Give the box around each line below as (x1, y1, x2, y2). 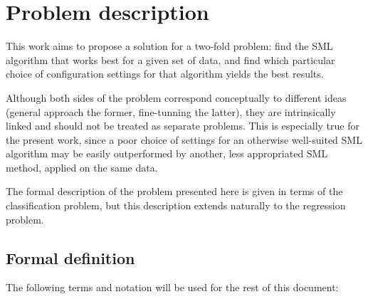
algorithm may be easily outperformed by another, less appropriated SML (6, 146, 328, 161)
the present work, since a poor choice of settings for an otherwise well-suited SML (6, 132, 362, 147)
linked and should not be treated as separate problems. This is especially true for (6, 118, 359, 133)
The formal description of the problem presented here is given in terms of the (6, 184, 343, 199)
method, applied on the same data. (6, 159, 158, 174)
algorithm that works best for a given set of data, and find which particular (6, 52, 335, 67)
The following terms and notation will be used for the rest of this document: (6, 280, 339, 295)
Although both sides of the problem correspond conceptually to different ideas (6, 90, 347, 105)
